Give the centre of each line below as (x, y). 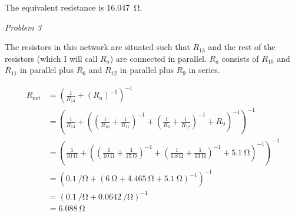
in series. (204, 70)
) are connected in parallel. (158, 58)
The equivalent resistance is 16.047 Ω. (74, 7)
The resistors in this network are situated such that (97, 47)
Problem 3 (23, 27)
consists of (240, 58)
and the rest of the (242, 47)
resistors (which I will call (51, 58)
